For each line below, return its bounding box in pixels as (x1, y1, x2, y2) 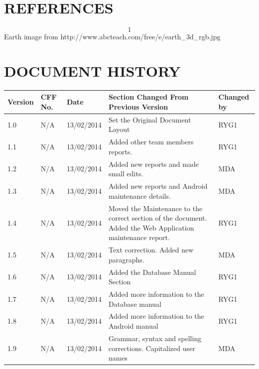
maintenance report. (108, 232, 170, 243)
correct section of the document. (108, 213, 207, 223)
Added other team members (108, 136, 194, 147)
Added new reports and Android (108, 181, 208, 191)
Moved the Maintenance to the (108, 203, 203, 213)
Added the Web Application (108, 222, 194, 233)
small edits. (108, 168, 143, 179)
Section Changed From (108, 92, 189, 102)
